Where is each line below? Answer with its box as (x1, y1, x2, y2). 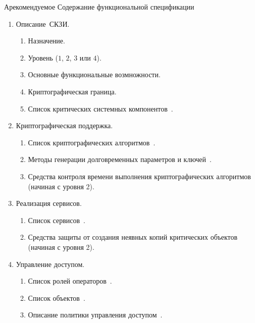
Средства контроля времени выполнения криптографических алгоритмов (28, 171, 251, 181)
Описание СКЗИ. (16, 18, 70, 29)
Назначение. (28, 35, 65, 46)
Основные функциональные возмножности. (28, 69, 161, 80)
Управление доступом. (16, 258, 85, 269)
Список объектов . (28, 292, 85, 303)
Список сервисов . (28, 214, 86, 225)
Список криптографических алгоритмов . (28, 137, 156, 147)
